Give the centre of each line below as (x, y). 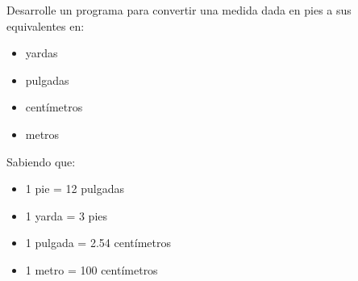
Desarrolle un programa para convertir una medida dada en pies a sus (179, 10)
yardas (42, 53)
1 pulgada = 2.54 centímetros (98, 243)
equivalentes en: (46, 25)
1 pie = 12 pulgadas (75, 189)
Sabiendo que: (41, 161)
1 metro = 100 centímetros (92, 269)
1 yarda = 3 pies (67, 215)
